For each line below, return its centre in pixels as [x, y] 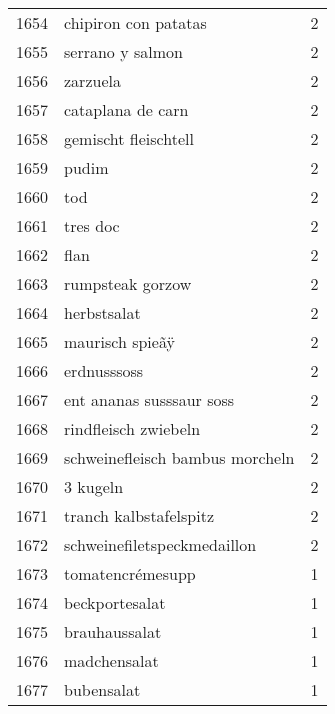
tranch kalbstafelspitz [139, 515]
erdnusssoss [104, 370]
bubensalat [102, 689]
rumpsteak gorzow [128, 283]
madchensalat [111, 660]
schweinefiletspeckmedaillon [160, 544]
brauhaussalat [113, 631]
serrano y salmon [123, 51]
